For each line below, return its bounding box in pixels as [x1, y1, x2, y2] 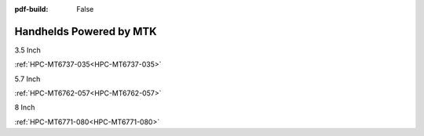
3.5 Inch [14, 45, 41, 55]
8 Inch [14, 102, 35, 113]
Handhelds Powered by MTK [14, 24, 157, 38]
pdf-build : [14, 5, 49, 13]
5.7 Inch [14, 74, 41, 84]
